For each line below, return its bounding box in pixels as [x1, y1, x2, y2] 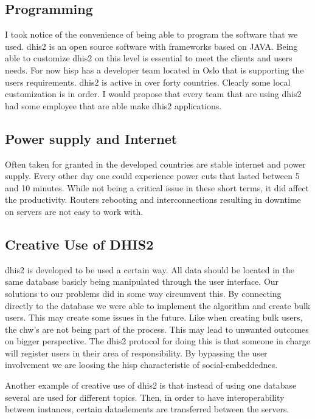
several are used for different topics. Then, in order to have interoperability [5, 390, 285, 403]
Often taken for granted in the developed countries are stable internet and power [5, 157, 306, 170]
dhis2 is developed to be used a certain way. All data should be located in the [5, 263, 294, 276]
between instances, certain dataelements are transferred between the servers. [5, 403, 289, 415]
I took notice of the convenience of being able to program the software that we [5, 28, 298, 41]
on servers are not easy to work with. [5, 205, 144, 217]
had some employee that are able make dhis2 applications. [5, 99, 222, 112]
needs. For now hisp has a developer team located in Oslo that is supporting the [5, 63, 304, 76]
